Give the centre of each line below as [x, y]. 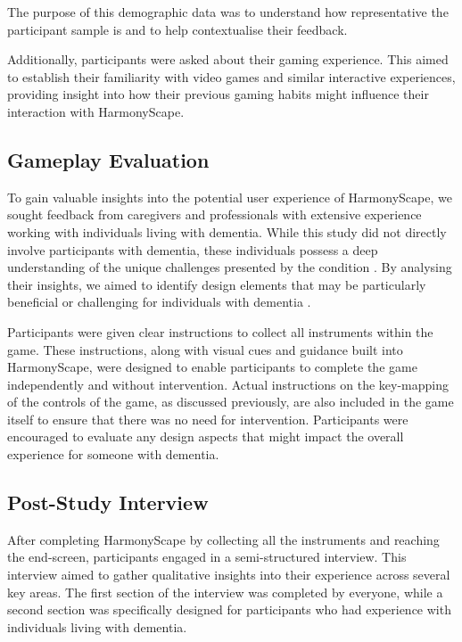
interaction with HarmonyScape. [96, 111]
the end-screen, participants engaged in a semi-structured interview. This [207, 557]
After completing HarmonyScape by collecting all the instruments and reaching [223, 539]
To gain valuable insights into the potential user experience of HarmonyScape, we [230, 197]
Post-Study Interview [108, 502]
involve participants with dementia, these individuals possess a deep [193, 249]
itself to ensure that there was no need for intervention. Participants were [208, 419]
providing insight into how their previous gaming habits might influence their [218, 94]
